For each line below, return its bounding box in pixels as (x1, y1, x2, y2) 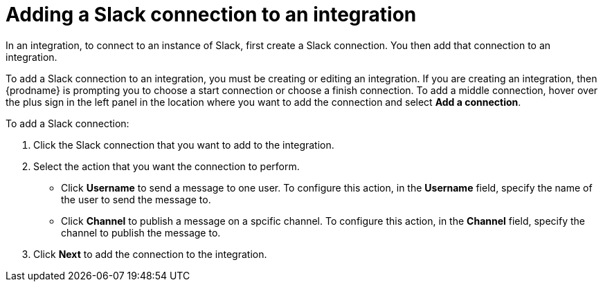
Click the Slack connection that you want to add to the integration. (33, 138, 334, 151)
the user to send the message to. (61, 193, 211, 205)
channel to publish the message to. (61, 226, 221, 239)
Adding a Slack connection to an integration (6, 3, 417, 26)
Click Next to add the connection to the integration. (33, 248, 267, 260)
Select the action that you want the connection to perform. (33, 160, 300, 172)
